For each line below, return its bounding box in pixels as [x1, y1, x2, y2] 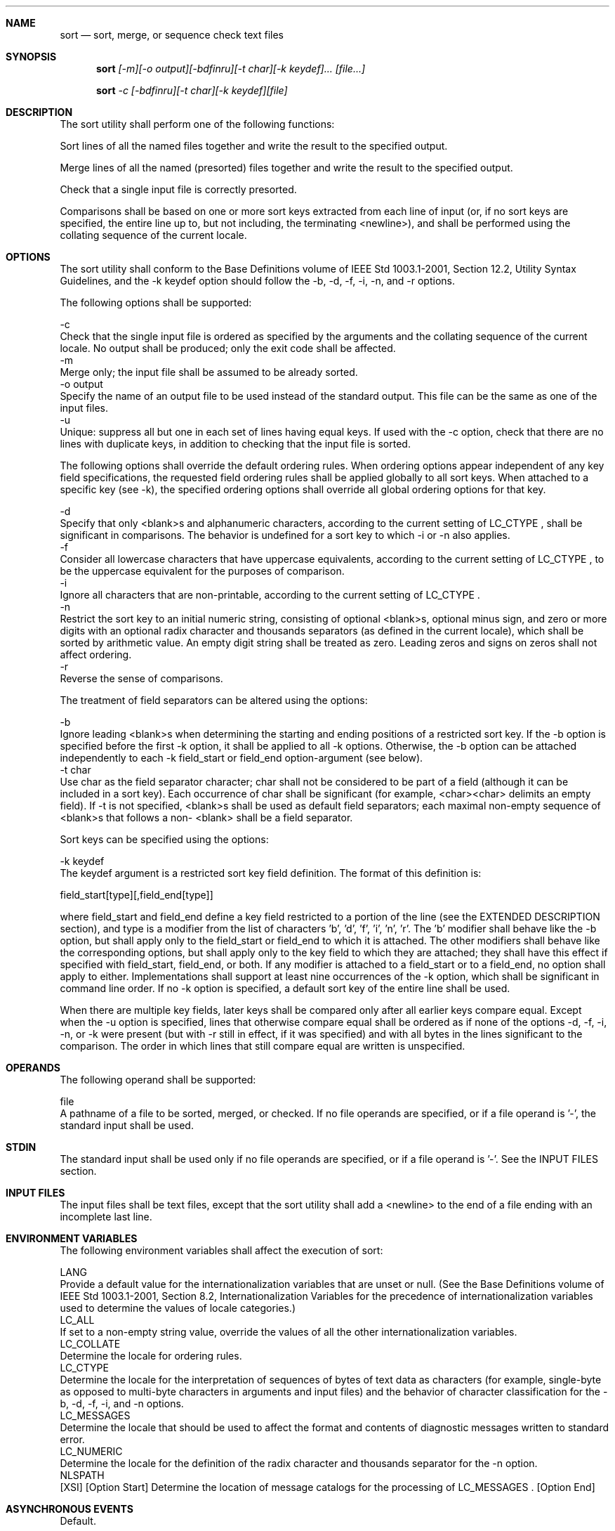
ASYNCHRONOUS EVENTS [6, 1503, 133, 1515]
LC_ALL [60, 1314, 95, 1326]
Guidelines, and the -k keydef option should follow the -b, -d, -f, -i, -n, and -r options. [60, 275, 455, 287]
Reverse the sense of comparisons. [60, 672, 223, 684]
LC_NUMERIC [60, 1445, 123, 1457]
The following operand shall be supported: [60, 1074, 256, 1086]
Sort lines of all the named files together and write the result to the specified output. [60, 140, 448, 152]
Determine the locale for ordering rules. [60, 1350, 242, 1362]
